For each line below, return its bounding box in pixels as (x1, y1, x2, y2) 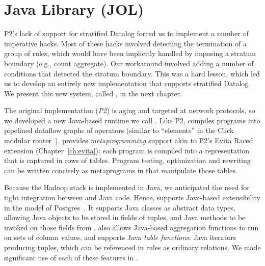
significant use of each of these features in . (4, 252, 138, 262)
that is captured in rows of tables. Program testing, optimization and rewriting (4, 155, 251, 166)
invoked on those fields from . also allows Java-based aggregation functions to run (4, 222, 259, 232)
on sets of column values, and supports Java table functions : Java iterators (4, 232, 236, 243)
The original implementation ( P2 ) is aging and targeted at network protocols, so (4, 105, 255, 116)
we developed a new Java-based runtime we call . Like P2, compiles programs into (4, 115, 260, 125)
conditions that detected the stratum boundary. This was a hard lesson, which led (4, 68, 260, 78)
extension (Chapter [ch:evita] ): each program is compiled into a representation (4, 145, 250, 155)
